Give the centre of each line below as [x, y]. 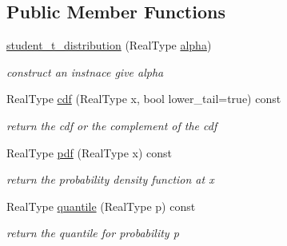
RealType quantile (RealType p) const [101, 206]
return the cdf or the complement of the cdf [112, 125]
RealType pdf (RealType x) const [89, 152]
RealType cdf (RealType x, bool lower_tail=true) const [144, 99]
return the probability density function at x [110, 179]
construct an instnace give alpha [85, 71]
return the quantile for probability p [93, 233]
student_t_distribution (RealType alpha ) [109, 45]
